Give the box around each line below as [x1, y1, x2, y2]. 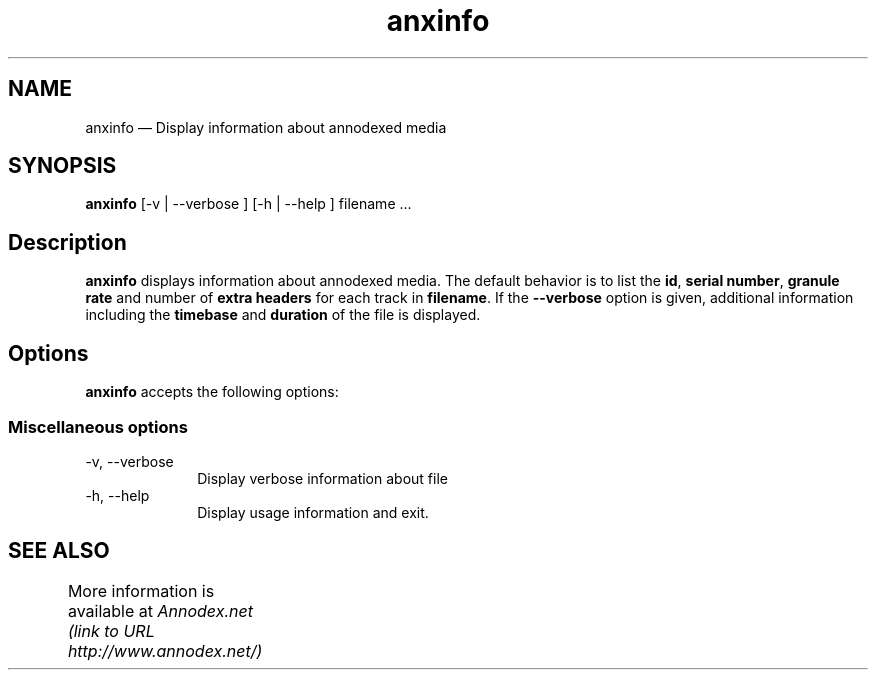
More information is [67, 580, 215, 601]
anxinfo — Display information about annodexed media [85, 118, 447, 136]
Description [8, 229, 127, 255]
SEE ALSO [8, 538, 110, 564]
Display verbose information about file [197, 469, 448, 487]
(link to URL [67, 620, 155, 641]
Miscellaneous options [8, 416, 188, 437]
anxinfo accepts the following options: [85, 383, 339, 401]
